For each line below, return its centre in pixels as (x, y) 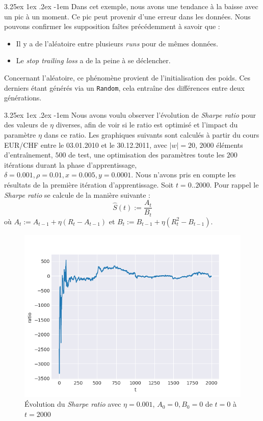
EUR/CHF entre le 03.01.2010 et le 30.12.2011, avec (86, 144)
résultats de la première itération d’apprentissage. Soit (89, 184)
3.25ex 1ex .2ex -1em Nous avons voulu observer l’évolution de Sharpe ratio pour (130, 114)
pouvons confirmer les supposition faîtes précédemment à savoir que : (112, 26)
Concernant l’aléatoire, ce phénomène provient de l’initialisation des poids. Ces (127, 77)
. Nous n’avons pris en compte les (183, 175)
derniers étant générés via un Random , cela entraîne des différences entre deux (124, 87)
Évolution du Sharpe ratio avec (73, 404)
